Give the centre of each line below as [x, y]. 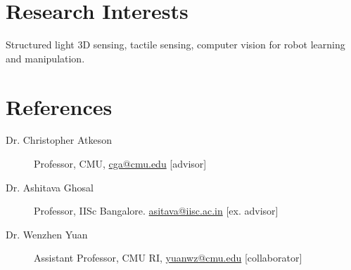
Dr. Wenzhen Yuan [47, 234]
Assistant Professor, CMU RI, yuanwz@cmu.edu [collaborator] [168, 258]
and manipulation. [45, 58]
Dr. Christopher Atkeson [59, 140]
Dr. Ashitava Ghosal [50, 187]
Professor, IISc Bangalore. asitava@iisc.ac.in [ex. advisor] [156, 211]
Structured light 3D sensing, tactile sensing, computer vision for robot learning [175, 45]
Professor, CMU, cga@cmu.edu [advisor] [120, 164]
